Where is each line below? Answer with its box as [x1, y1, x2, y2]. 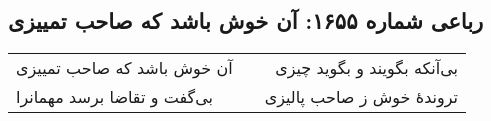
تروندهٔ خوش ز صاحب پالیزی [264, 85, 459, 109]
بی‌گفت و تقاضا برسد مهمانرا [16, 85, 214, 109]
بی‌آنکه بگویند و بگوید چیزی [275, 56, 459, 80]
